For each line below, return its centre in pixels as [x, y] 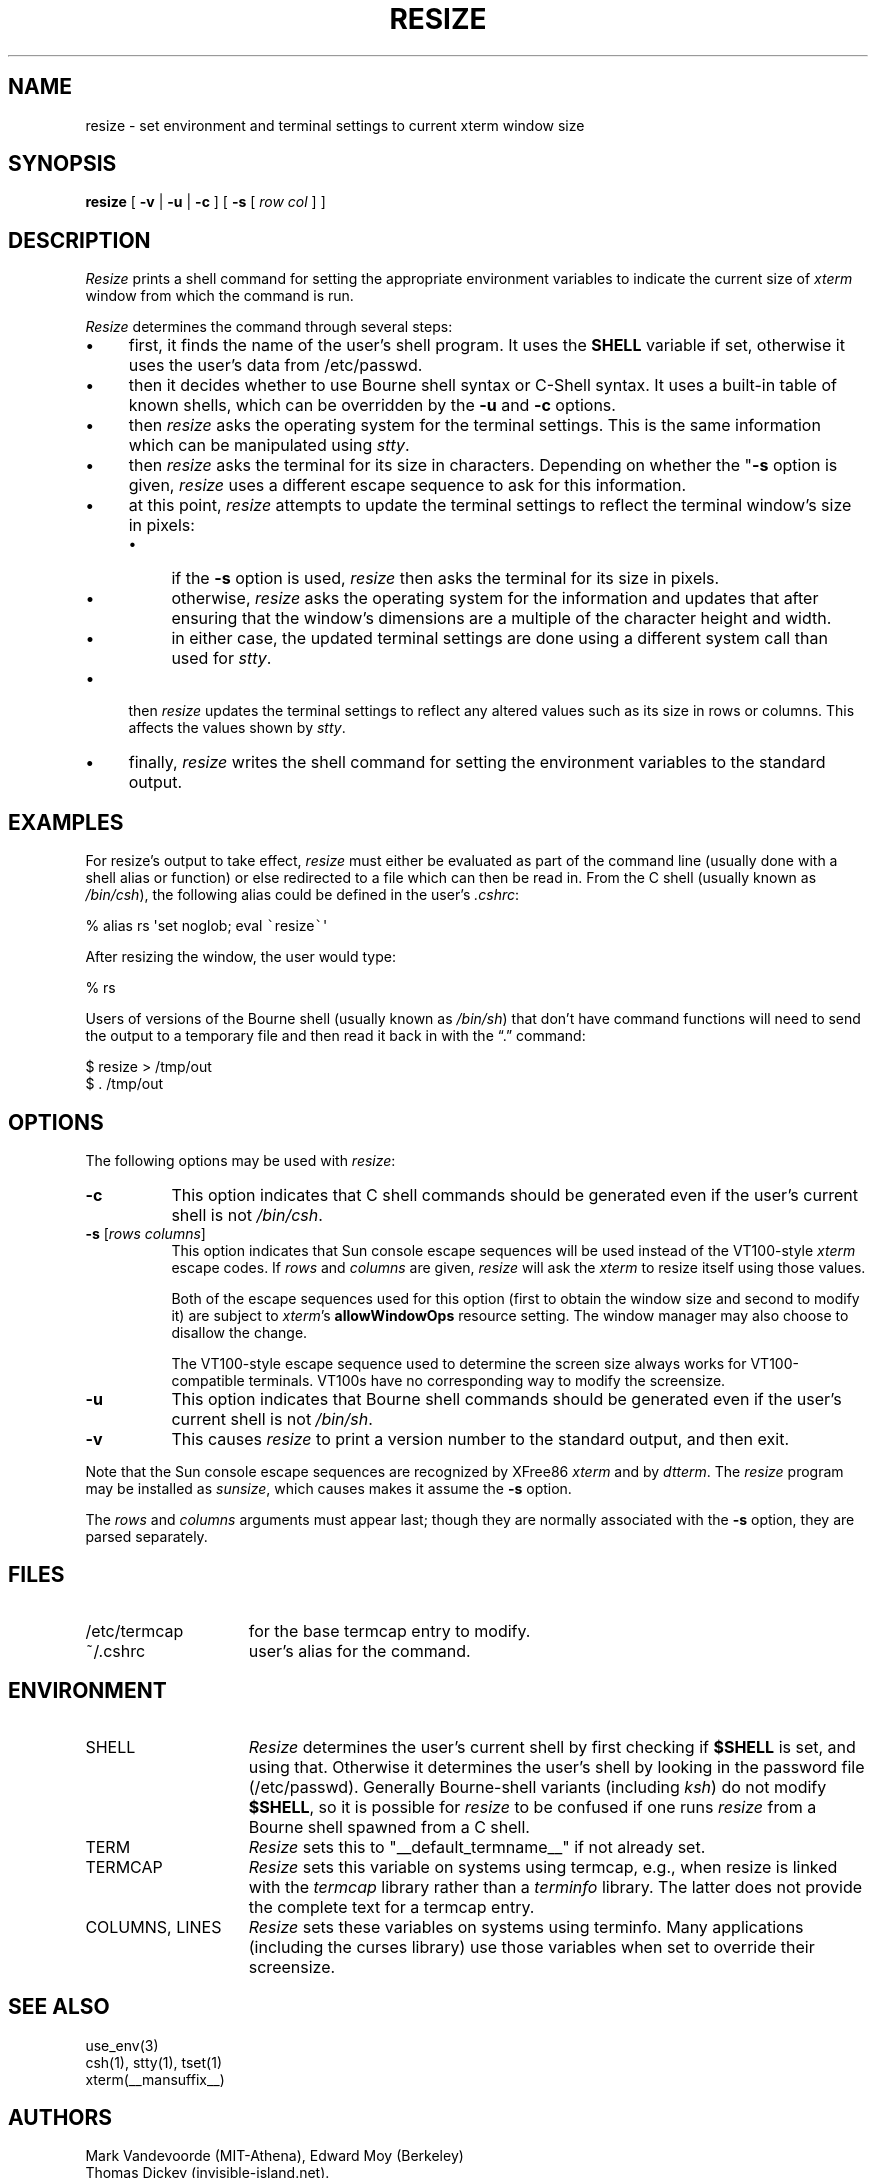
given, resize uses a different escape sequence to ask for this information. [407, 485]
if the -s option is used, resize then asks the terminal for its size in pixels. [445, 578]
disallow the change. [239, 1332]
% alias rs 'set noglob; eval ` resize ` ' [206, 926]
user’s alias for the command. [359, 1650]
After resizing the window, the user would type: [240, 957]
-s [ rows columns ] [145, 1233]
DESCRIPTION [79, 240]
